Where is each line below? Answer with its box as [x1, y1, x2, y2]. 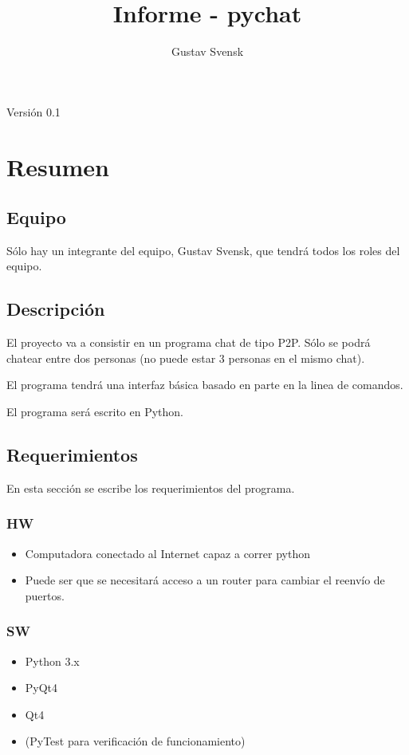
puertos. [25, 587, 65, 604]
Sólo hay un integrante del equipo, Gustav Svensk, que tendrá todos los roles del [6, 242, 400, 258]
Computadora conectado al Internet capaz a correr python [25, 545, 310, 561]
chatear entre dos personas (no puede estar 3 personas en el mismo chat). [6, 349, 365, 366]
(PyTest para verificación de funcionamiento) [25, 733, 246, 749]
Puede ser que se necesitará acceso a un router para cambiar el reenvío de [25, 572, 385, 588]
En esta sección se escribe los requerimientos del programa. [6, 479, 295, 496]
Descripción [6, 297, 105, 321]
